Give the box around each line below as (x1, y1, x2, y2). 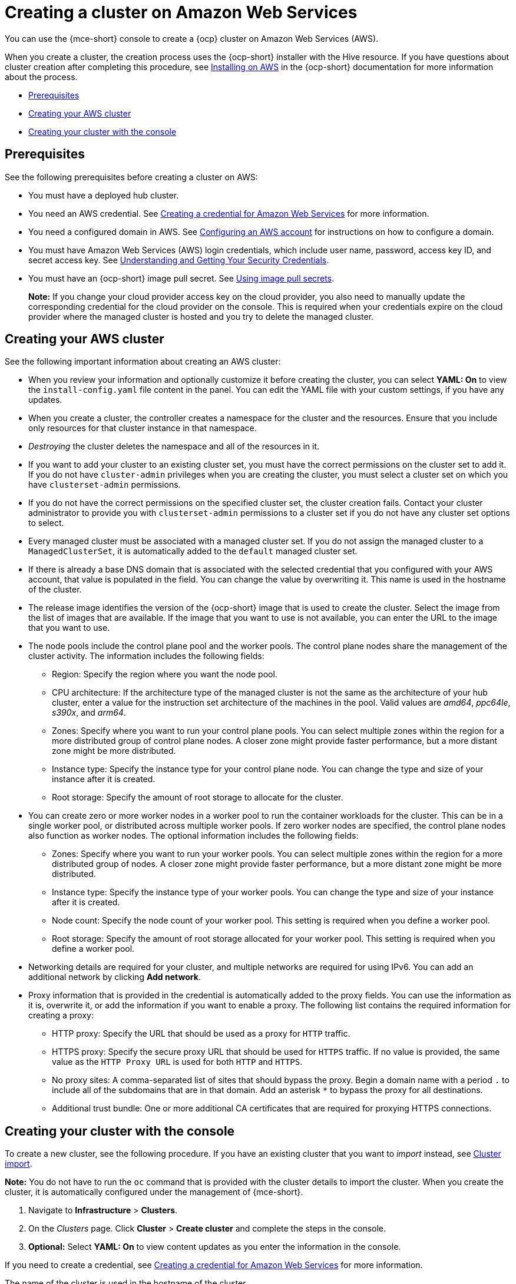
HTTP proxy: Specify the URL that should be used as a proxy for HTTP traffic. (52, 1028, 350, 1039)
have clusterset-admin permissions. (28, 479, 181, 490)
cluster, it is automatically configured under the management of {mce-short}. (5, 1187, 303, 1197)
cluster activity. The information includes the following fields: (28, 651, 264, 661)
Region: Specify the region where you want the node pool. (52, 669, 277, 680)
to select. (28, 518, 64, 528)
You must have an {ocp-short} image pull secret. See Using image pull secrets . (28, 273, 335, 283)
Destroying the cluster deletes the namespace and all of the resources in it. (28, 441, 320, 452)
